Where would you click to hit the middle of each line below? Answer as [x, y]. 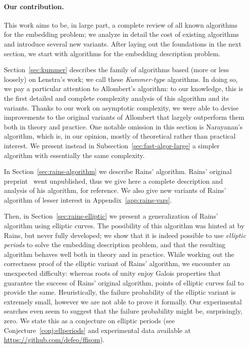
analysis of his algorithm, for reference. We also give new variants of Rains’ [115, 190]
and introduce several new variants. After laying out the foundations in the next [123, 43]
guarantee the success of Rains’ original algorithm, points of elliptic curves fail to [124, 282]
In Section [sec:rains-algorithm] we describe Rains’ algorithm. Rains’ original [118, 171]
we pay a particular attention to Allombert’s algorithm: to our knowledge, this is [124, 88]
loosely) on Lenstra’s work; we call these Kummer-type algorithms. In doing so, [121, 79]
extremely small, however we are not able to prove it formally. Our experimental [123, 301]
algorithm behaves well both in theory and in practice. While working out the [119, 254]
